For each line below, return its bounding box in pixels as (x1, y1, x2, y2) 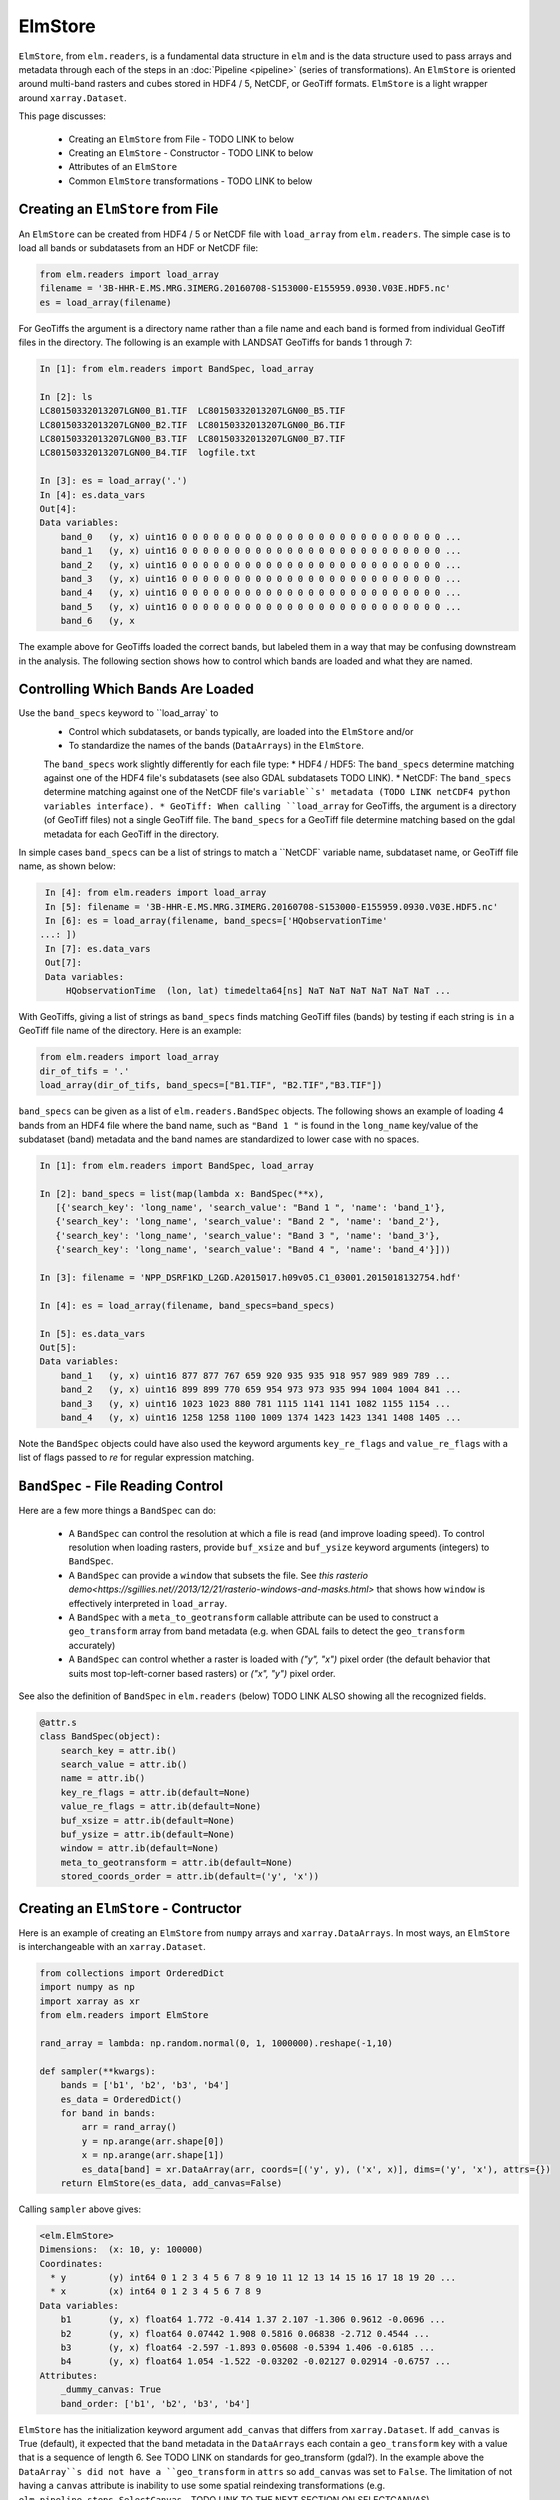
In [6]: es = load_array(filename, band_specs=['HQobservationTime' (45, 915, 388, 927)
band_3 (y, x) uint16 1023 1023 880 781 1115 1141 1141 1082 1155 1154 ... (60, 1398, 452, 1409)
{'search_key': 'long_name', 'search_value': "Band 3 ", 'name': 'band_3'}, (55, 1230, 441, 1241)
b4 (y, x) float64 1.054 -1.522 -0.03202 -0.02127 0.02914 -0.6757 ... (60, 2356, 452, 2367)
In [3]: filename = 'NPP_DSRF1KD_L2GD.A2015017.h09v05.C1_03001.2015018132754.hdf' (39, 1272, 462, 1284)
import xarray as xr (39, 1995, 140, 2007)
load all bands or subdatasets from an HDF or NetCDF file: (18, 241, 259, 254)
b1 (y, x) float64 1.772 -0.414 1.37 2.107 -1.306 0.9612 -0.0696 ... (60, 2314, 446, 2325)
